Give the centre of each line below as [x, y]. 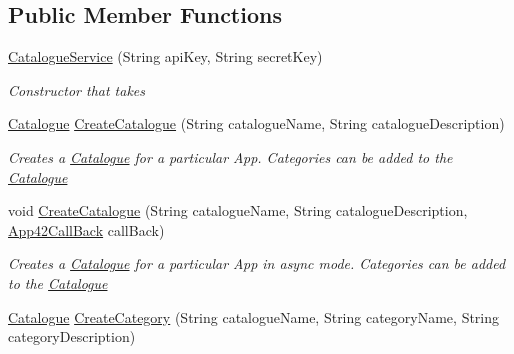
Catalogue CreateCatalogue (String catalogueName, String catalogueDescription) [256, 123]
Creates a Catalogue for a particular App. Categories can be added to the [230, 156]
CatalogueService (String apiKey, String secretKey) [165, 56]
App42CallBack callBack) [86, 229]
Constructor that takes [77, 89]
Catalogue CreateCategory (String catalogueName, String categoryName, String [254, 316]
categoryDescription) [72, 336]
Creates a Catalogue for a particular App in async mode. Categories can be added [257, 263]
